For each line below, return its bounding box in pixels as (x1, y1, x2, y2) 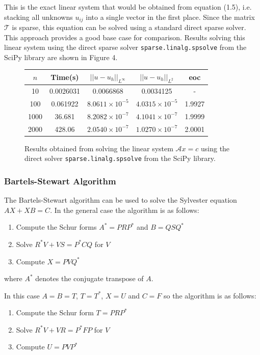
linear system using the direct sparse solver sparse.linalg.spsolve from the (4, 42, 247, 52)
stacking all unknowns (4, 11, 73, 22)
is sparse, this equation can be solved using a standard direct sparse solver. (12, 22, 246, 33)
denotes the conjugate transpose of (35, 273, 144, 284)
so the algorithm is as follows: (163, 290, 256, 301)
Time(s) (50, 72, 79, 83)
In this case (4, 290, 40, 301)
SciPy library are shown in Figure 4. (4, 51, 118, 62)
